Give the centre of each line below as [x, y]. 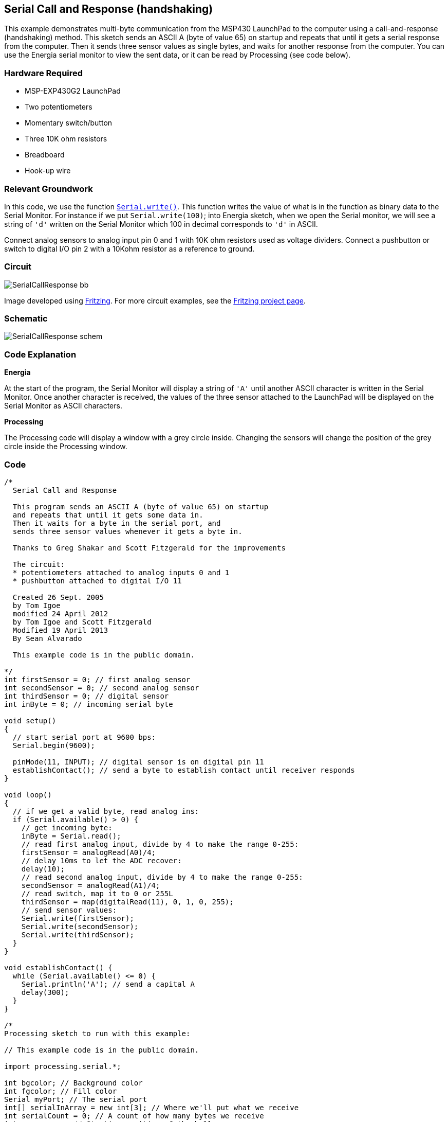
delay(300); [45, 992]
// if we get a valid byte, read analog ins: [106, 811]
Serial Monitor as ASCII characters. [63, 406]
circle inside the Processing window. [66, 447]
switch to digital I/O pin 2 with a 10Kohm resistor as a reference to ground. [129, 248]
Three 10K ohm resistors [66, 139]
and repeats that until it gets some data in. [108, 515]
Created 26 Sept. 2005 [58, 597]
